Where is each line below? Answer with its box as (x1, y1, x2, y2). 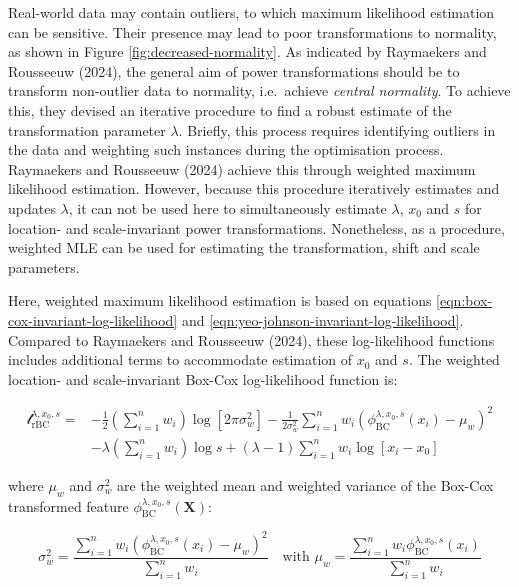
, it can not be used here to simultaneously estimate (68, 197, 387, 218)
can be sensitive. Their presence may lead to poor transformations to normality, (8, 21, 497, 42)
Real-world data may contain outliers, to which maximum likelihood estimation (8, 2, 495, 22)
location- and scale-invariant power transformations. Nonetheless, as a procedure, (8, 217, 505, 238)
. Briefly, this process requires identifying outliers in (178, 119, 496, 140)
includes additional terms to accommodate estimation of (8, 349, 353, 370)
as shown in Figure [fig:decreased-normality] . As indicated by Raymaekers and (8, 41, 487, 62)
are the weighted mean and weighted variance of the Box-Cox (117, 474, 494, 495)
